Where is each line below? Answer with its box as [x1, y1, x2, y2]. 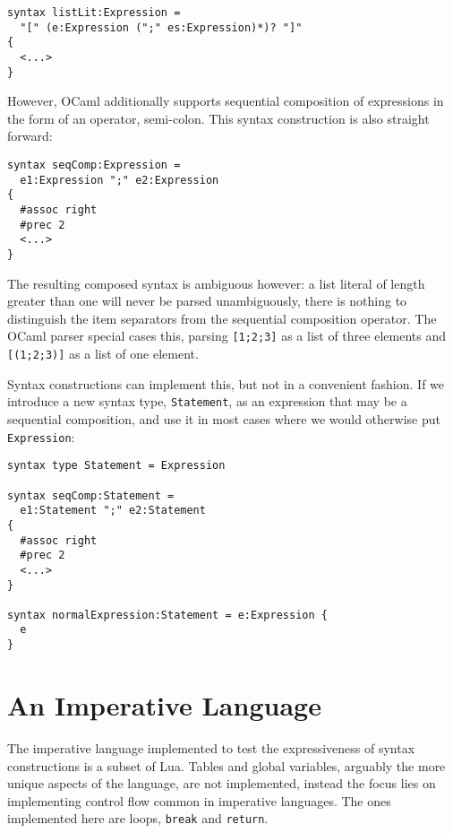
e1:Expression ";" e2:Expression [20, 173, 219, 187]
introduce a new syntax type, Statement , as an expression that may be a [7, 392, 407, 411]
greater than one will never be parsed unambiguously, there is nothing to [7, 291, 407, 310]
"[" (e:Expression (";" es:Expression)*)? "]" [20, 21, 303, 34]
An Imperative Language [7, 686, 321, 723]
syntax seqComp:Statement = [7, 489, 175, 502]
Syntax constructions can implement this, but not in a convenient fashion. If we [7, 374, 445, 393]
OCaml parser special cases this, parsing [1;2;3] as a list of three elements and [7, 326, 446, 345]
